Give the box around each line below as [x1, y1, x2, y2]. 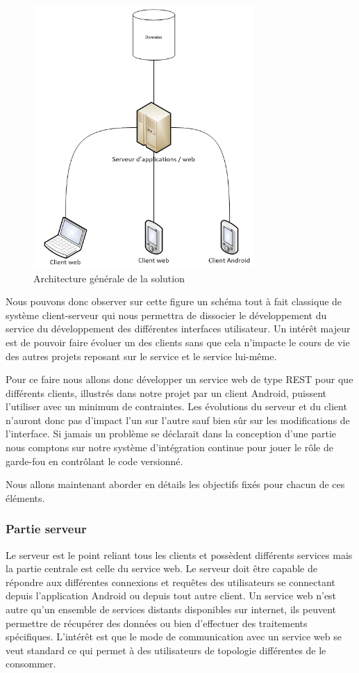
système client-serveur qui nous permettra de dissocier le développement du [6, 307, 327, 322]
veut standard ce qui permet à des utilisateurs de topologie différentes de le [6, 642, 326, 657]
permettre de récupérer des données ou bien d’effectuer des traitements [6, 615, 308, 630]
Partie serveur [6, 520, 87, 537]
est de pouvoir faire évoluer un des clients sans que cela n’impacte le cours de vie [6, 334, 350, 349]
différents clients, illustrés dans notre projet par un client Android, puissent [6, 385, 327, 400]
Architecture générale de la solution [33, 270, 185, 285]
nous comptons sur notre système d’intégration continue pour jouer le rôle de [6, 440, 333, 455]
